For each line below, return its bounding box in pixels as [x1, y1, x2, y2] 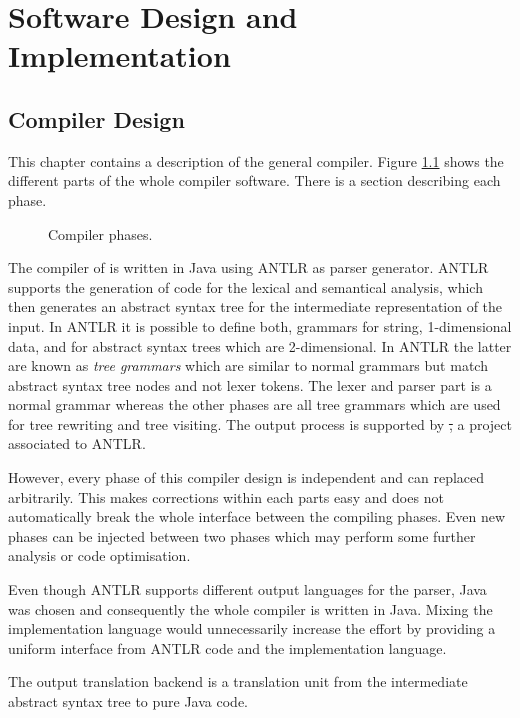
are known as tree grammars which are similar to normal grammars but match [8, 355, 488, 376]
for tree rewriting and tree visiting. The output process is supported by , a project [8, 413, 512, 434]
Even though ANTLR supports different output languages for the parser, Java [8, 579, 487, 600]
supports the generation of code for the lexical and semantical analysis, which [8, 276, 483, 297]
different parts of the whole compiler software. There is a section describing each [8, 170, 501, 191]
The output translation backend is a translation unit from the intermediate [8, 671, 468, 692]
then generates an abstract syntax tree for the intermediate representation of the [8, 296, 503, 317]
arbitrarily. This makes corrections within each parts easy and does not [8, 486, 444, 507]
